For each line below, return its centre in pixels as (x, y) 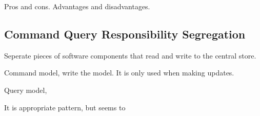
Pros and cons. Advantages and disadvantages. (77, 6)
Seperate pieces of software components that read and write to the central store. (130, 55)
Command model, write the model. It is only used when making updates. (119, 73)
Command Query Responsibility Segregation (125, 34)
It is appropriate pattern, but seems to (65, 107)
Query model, (26, 90)
